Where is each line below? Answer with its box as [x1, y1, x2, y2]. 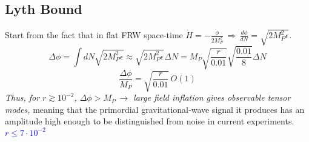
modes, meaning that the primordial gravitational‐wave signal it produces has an [5, 103, 305, 115]
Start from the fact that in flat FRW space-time [5, 29, 183, 41]
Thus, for [5, 91, 40, 104]
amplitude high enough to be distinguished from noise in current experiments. [5, 115, 294, 127]
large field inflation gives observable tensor [133, 91, 291, 104]
